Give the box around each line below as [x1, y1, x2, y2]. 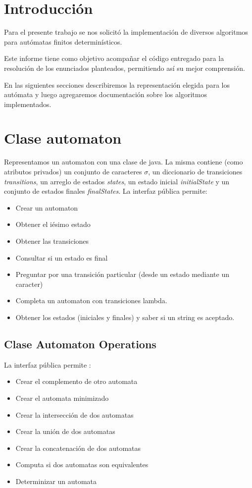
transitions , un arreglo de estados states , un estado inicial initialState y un [4, 176, 230, 186]
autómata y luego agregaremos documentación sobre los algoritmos [4, 89, 207, 100]
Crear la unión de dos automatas [15, 426, 115, 436]
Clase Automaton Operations [4, 336, 156, 351]
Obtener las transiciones [15, 235, 89, 246]
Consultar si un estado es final [15, 252, 108, 263]
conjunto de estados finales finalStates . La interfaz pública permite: [4, 186, 207, 196]
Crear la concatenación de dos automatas [15, 442, 141, 453]
